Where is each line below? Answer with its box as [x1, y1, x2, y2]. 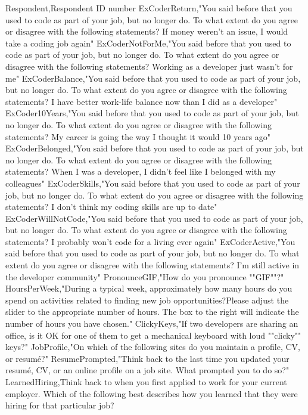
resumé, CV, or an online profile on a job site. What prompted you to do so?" [5, 364, 290, 376]
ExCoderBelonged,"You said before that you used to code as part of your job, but [5, 142, 304, 154]
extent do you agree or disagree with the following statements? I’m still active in [5, 259, 300, 271]
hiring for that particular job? [5, 399, 114, 411]
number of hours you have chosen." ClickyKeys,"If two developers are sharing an [5, 317, 298, 330]
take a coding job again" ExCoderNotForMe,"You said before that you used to [5, 36, 291, 49]
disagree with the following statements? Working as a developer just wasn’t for [5, 60, 293, 72]
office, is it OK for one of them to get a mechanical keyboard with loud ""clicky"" [5, 329, 301, 341]
